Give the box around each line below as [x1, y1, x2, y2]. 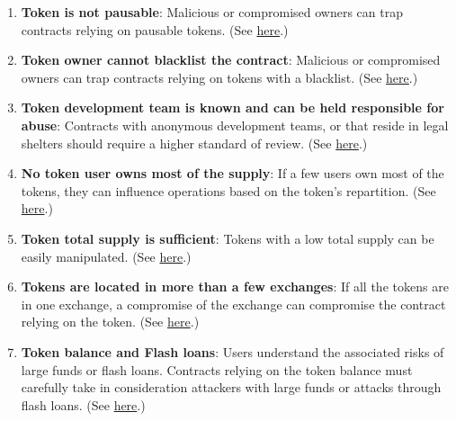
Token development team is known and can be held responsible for [21, 98, 444, 117]
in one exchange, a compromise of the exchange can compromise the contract [21, 294, 446, 313]
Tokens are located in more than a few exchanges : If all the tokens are [21, 277, 449, 296]
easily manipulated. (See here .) [21, 246, 192, 265]
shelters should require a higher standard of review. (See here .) [21, 133, 368, 152]
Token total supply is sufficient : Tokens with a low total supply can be [21, 228, 434, 247]
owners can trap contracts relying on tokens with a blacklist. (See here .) [21, 67, 418, 86]
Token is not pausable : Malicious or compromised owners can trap [21, 3, 403, 21]
